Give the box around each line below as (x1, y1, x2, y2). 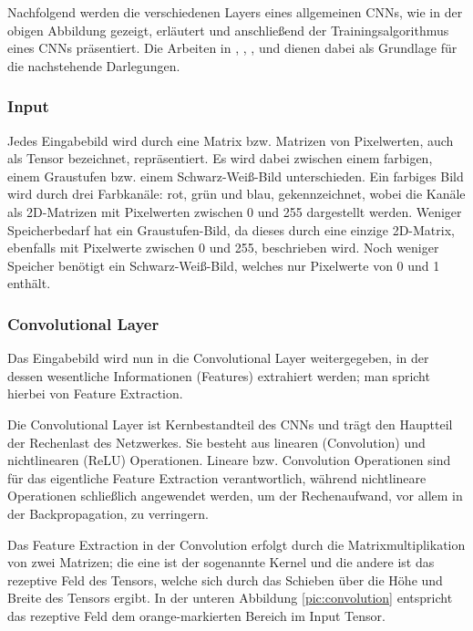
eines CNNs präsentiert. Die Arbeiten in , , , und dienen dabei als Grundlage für (7, 38, 458, 57)
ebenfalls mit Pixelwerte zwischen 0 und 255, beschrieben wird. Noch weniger (7, 238, 439, 257)
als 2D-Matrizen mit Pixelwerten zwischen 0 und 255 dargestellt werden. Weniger (7, 202, 462, 221)
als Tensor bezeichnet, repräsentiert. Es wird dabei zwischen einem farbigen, (7, 149, 433, 168)
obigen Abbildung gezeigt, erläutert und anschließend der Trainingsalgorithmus (7, 20, 449, 39)
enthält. (7, 274, 51, 293)
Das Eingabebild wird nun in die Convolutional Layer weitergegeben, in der (7, 348, 429, 367)
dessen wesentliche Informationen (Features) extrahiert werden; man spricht (7, 366, 430, 385)
